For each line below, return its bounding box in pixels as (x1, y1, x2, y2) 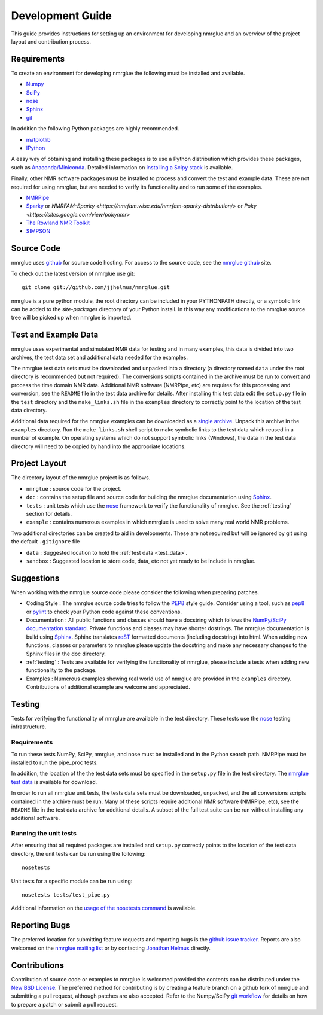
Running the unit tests (11, 829, 77, 838)
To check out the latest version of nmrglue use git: (11, 270, 135, 277)
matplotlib (26, 136, 51, 143)
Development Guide (11, 9, 112, 22)
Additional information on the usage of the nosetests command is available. (11, 904, 197, 912)
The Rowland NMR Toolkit (26, 219, 90, 227)
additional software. (11, 815, 60, 822)
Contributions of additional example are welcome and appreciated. (26, 683, 191, 691)
